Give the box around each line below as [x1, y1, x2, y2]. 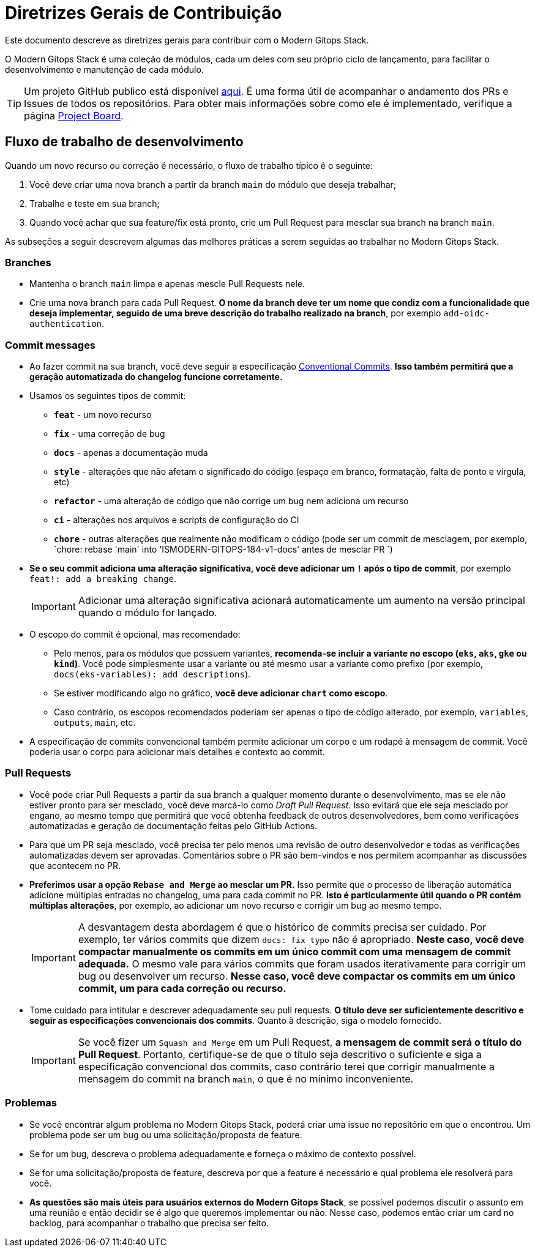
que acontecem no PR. [29, 860, 121, 871]
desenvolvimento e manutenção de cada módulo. [5, 64, 204, 75]
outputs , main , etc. [54, 717, 136, 728]
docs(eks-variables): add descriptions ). [54, 669, 251, 680]
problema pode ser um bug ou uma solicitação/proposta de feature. [29, 1129, 302, 1140]
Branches [5, 256, 51, 269]
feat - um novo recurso [54, 409, 152, 420]
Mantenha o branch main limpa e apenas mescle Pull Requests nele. [29, 278, 305, 289]
